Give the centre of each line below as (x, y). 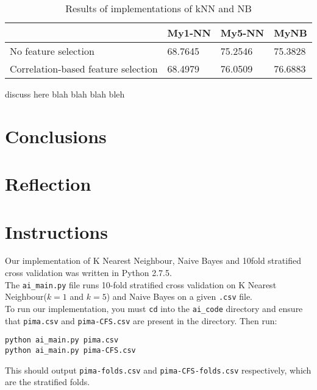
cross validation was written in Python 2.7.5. (88, 273)
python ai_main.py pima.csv (62, 340)
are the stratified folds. (48, 382)
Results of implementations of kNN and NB (158, 8)
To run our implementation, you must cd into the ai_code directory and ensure (154, 308)
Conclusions (56, 136)
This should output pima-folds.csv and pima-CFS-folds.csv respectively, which (158, 370)
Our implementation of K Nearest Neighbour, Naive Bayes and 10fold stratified (153, 261)
